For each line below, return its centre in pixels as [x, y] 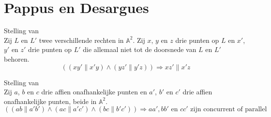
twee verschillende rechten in [81, 40]
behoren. [17, 58]
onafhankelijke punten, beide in [50, 101]
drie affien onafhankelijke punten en [94, 92]
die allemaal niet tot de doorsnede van [140, 49]
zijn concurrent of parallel [229, 110]
